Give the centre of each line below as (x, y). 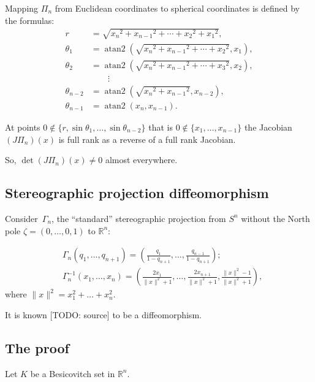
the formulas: (30, 20)
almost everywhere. (141, 160)
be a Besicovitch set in (73, 373)
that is (161, 127)
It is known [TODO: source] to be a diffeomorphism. (103, 314)
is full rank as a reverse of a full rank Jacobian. (147, 139)
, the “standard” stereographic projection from (139, 218)
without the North (275, 218)
